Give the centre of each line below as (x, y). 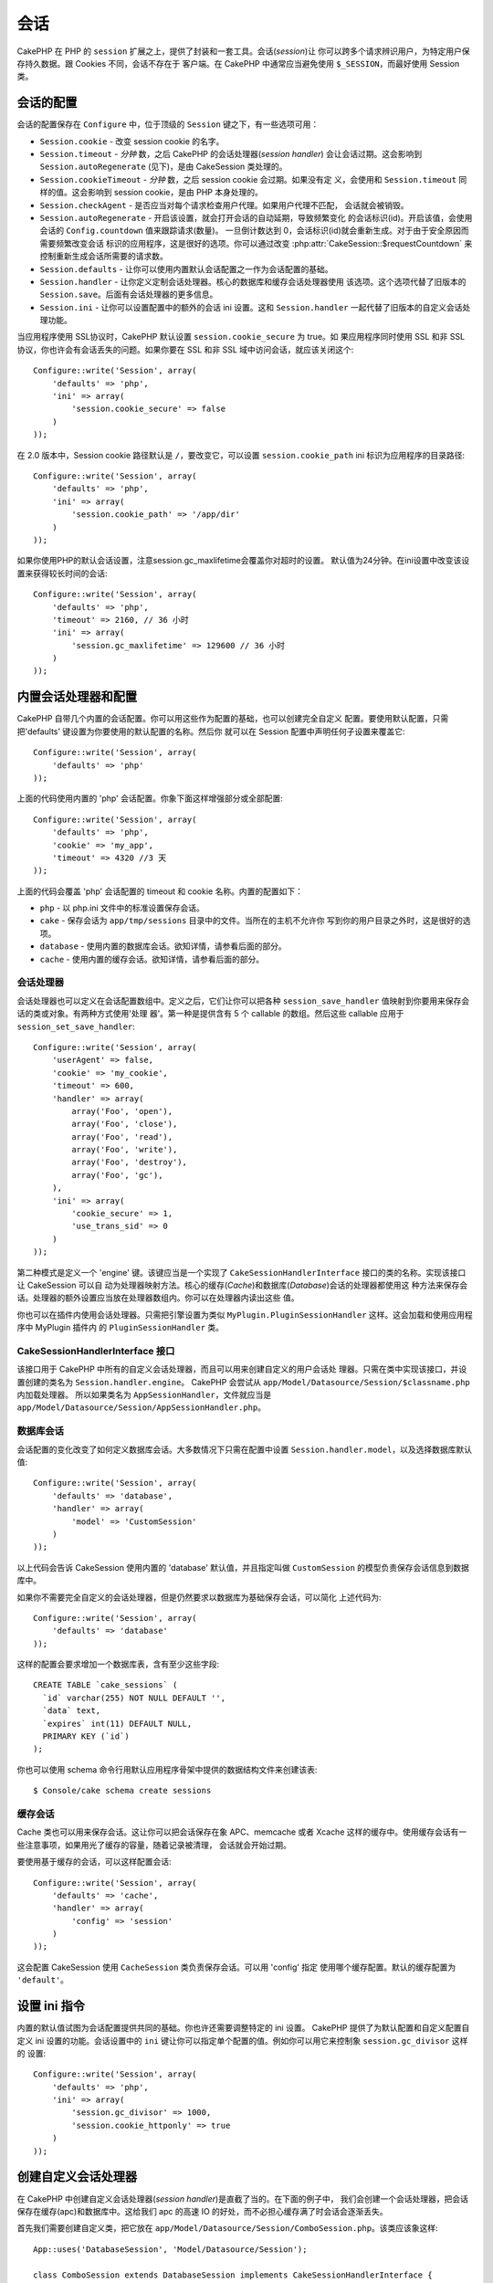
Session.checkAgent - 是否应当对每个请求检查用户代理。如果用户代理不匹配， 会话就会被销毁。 (224, 205)
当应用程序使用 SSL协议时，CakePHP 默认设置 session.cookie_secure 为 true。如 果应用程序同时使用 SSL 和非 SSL (241, 337)
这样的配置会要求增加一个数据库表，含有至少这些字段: (118, 1664)
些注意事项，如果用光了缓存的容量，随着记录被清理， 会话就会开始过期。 (154, 1845)
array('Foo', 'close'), (125, 1124)
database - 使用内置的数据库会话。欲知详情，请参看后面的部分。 (163, 946)
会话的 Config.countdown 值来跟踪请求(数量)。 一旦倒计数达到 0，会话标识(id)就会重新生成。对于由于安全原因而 (254, 231)
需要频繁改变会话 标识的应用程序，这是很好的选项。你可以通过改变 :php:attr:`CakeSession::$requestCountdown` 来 (256, 243)
